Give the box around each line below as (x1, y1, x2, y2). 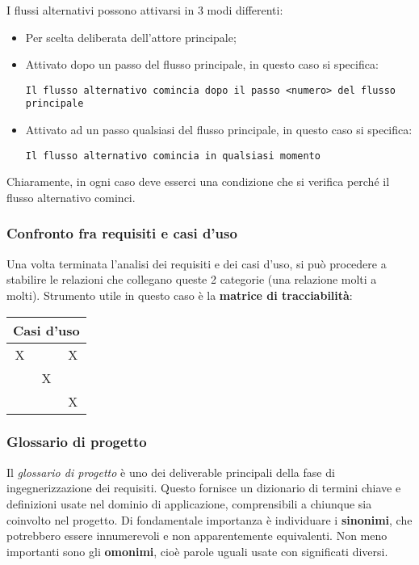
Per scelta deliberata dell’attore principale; (25, 28, 237, 45)
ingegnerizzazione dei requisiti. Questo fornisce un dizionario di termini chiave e (6, 479, 401, 496)
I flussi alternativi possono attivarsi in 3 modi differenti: (6, 2, 283, 18)
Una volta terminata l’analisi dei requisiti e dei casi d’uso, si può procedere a (6, 255, 387, 272)
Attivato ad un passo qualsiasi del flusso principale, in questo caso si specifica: (25, 121, 413, 138)
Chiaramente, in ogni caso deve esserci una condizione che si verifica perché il (6, 173, 390, 190)
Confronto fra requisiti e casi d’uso (6, 223, 237, 243)
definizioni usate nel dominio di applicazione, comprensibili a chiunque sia (6, 495, 372, 512)
